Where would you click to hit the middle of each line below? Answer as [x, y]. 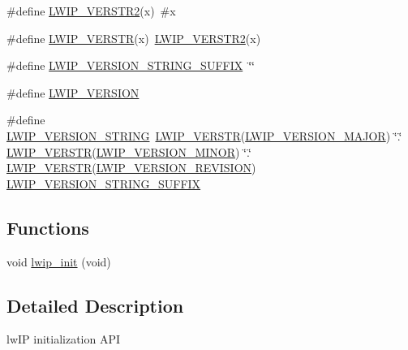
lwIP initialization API [64, 339]
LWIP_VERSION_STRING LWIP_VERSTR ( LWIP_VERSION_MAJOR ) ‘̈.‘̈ [204, 135]
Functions [48, 227]
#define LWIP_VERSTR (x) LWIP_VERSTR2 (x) [134, 38]
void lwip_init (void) [59, 261]
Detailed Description [95, 305]
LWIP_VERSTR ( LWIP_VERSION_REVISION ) [131, 168]
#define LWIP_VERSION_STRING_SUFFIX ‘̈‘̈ [131, 65]
